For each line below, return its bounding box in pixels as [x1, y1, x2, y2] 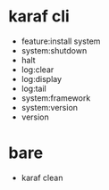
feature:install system [21, 36, 101, 46]
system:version [21, 102, 78, 112]
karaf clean [21, 172, 63, 183]
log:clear [21, 64, 54, 75]
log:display [21, 73, 63, 84]
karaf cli [8, 6, 71, 27]
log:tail [21, 83, 46, 94]
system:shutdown [21, 45, 88, 55]
